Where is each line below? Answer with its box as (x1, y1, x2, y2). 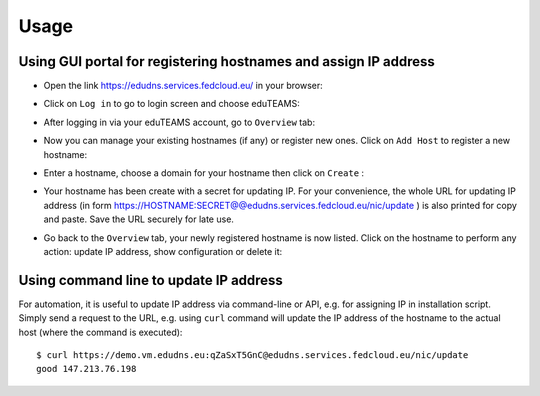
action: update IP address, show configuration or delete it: (43, 245, 283, 257)
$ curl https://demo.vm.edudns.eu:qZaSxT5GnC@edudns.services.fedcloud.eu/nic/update (36, 350, 469, 361)
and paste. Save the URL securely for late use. (43, 213, 235, 225)
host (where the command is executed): (18, 326, 183, 338)
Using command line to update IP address (18, 271, 284, 289)
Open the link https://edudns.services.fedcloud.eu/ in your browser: (43, 80, 324, 92)
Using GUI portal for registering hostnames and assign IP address (18, 53, 435, 70)
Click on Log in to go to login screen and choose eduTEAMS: (43, 98, 300, 110)
